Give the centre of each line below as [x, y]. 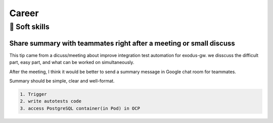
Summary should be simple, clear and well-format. [62, 81]
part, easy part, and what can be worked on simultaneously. [72, 63]
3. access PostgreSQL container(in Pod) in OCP [80, 108]
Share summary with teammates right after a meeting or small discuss [122, 43]
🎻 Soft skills [30, 27]
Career [24, 13]
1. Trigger [33, 94]
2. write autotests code [51, 101]
